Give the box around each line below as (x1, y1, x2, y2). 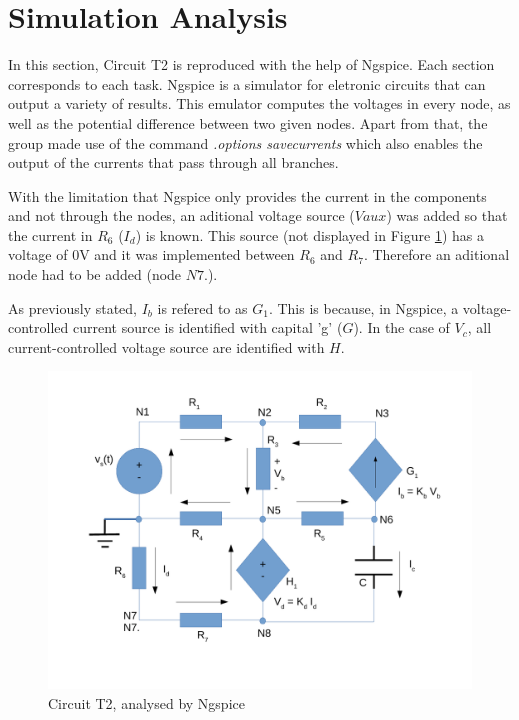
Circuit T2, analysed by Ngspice (48, 693, 245, 714)
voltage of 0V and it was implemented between (8, 244, 295, 265)
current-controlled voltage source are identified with (8, 336, 325, 357)
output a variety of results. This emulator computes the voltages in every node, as (8, 93, 511, 114)
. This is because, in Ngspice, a (268, 297, 459, 318)
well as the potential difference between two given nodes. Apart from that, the (8, 112, 488, 133)
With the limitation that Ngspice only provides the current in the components (8, 185, 487, 206)
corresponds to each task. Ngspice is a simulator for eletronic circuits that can (8, 73, 486, 94)
